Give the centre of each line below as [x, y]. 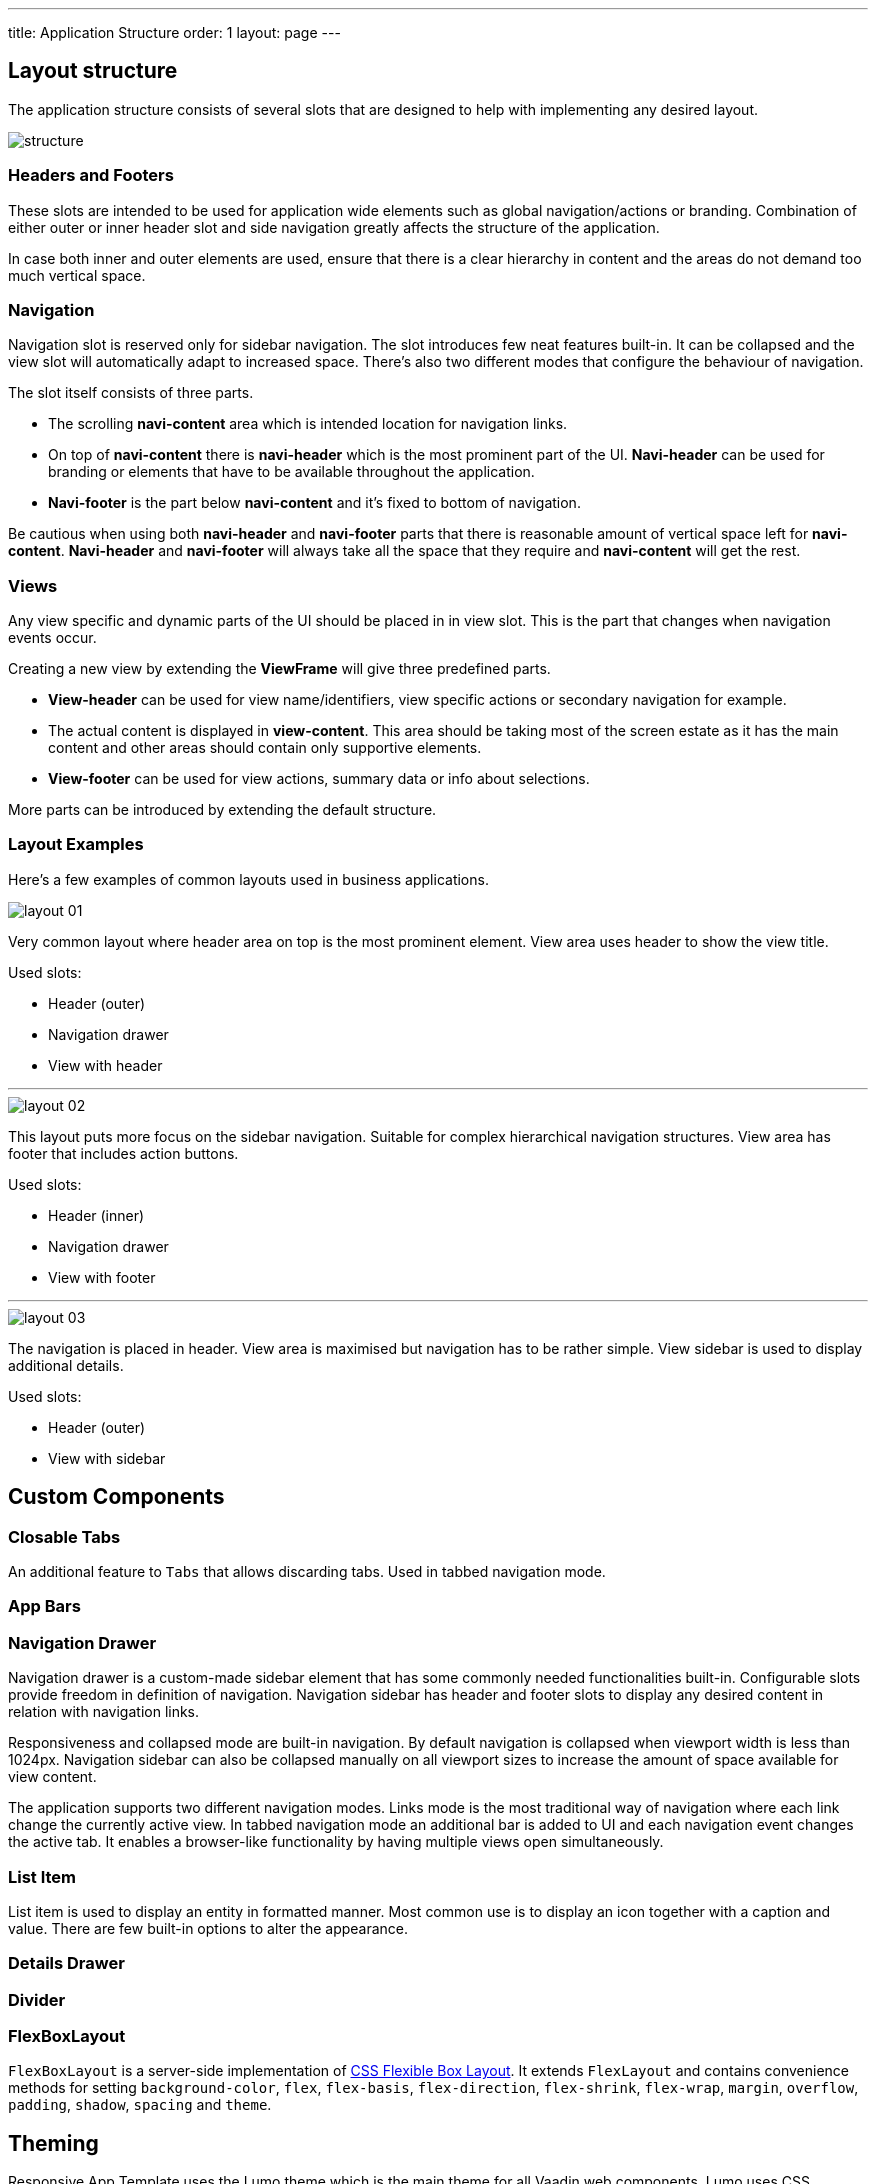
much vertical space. [77, 275]
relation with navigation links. [104, 1712]
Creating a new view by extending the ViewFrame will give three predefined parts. [279, 669]
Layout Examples [76, 844]
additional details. [66, 1365]
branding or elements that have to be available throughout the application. [291, 472]
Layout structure [93, 71]
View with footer [102, 1277]
